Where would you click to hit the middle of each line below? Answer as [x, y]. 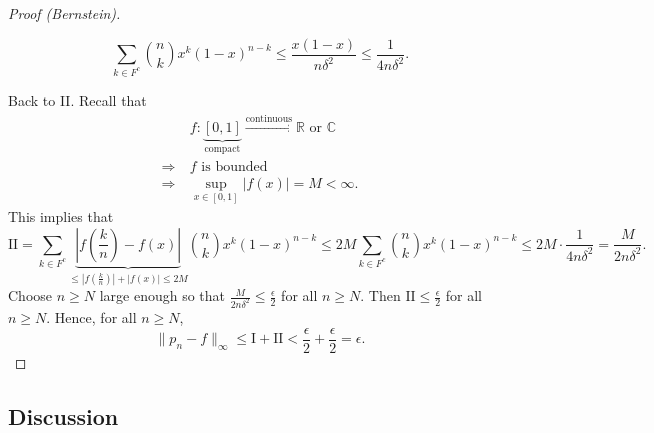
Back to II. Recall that [77, 99]
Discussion [63, 415]
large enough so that [162, 295]
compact [222, 149]
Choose [30, 295]
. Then [380, 295]
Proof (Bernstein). [64, 13]
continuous [269, 118]
